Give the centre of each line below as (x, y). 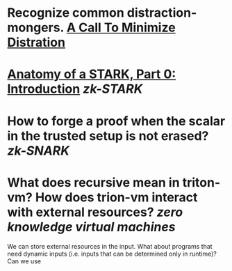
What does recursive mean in (93, 182)
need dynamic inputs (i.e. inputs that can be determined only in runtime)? (112, 254)
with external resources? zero (95, 212)
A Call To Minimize (121, 28)
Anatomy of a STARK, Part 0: (92, 74)
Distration (36, 42)
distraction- (162, 13)
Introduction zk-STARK (75, 89)
